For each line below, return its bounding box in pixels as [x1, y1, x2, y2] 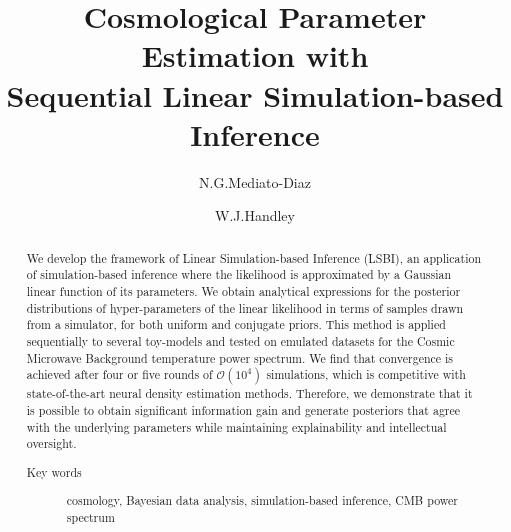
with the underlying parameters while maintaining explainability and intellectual [26, 418, 447, 435]
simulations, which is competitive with [266, 366, 466, 383]
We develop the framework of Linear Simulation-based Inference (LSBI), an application [26, 249, 482, 266]
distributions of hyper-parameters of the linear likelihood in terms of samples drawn [26, 299, 464, 316]
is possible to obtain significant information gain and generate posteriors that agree [26, 401, 461, 418]
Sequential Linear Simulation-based [6, 74, 504, 115]
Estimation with [141, 35, 369, 76]
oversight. [26, 435, 77, 452]
